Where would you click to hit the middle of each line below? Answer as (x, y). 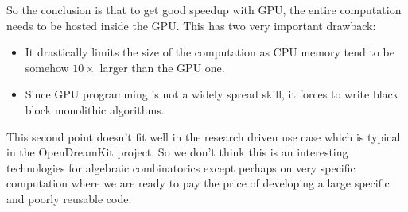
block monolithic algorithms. (95, 109)
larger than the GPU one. (162, 67)
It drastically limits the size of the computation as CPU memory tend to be (210, 52)
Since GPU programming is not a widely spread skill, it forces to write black (212, 94)
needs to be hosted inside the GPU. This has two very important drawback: (191, 25)
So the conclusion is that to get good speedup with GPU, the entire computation (204, 10)
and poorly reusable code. (69, 198)
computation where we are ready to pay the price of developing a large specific (198, 183)
